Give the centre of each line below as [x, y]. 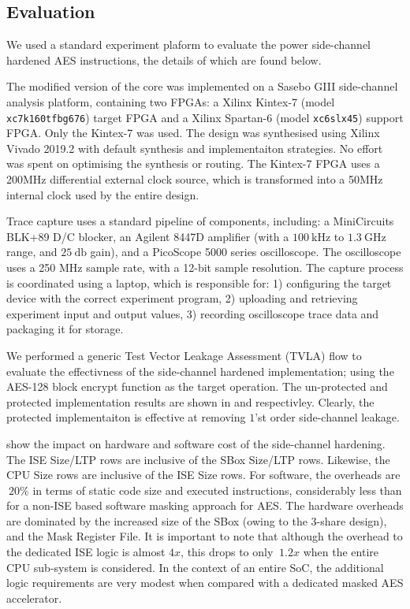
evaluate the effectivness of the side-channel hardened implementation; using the [200, 371]
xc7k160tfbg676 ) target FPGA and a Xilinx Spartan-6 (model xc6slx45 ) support [205, 117]
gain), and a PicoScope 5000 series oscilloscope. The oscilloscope [246, 252]
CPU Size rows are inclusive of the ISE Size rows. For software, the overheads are [203, 475]
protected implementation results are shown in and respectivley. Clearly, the [190, 401]
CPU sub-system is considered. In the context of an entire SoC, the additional [195, 567]
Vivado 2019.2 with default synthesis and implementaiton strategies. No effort [195, 148]
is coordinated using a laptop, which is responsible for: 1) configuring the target [199, 282]
